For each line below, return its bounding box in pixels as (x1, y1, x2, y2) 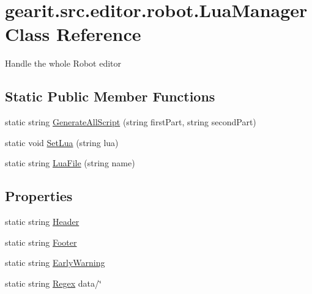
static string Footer (5, 235, 77, 248)
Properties (5, 186, 73, 205)
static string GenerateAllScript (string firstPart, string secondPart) (5, 116, 256, 128)
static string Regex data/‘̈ (5, 276, 102, 289)
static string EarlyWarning (5, 256, 105, 269)
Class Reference (5, 21, 141, 46)
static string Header (5, 215, 80, 228)
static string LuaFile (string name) (5, 156, 135, 169)
